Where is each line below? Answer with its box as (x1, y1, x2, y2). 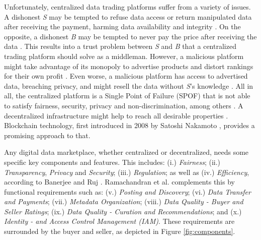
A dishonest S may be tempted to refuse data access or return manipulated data (4, 11, 252, 22)
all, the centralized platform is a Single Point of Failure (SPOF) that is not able (4, 90, 250, 101)
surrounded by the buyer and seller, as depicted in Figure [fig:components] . (4, 226, 235, 236)
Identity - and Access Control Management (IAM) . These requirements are (4, 216, 235, 226)
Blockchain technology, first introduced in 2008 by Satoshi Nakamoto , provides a (4, 120, 255, 131)
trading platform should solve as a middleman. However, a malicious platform (4, 50, 244, 61)
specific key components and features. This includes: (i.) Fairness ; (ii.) (4, 156, 221, 167)
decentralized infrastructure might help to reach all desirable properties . (4, 110, 228, 121)
